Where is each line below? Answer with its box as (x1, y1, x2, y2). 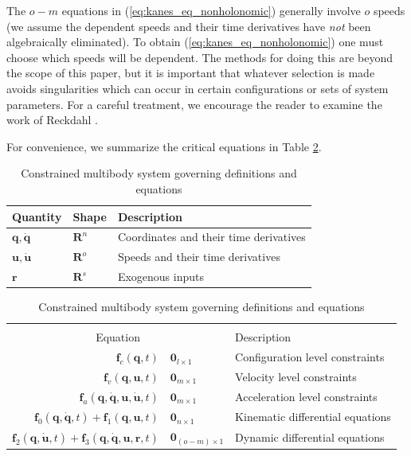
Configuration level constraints (235, 349, 385, 365)
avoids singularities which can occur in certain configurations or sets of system (6, 80, 389, 96)
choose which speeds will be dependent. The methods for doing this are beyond (6, 49, 393, 65)
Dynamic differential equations (235, 429, 385, 446)
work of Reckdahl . (6, 111, 98, 128)
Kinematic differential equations (235, 408, 391, 425)
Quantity (12, 208, 62, 224)
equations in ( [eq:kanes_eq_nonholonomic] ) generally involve (61, 2, 361, 18)
